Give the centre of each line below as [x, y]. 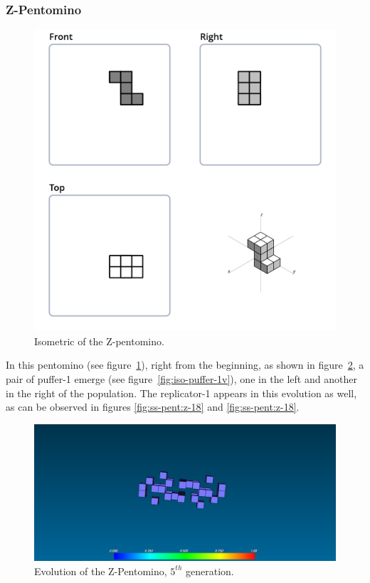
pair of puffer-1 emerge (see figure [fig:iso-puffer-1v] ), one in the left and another [181, 379]
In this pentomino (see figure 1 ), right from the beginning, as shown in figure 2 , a [185, 365]
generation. [210, 571]
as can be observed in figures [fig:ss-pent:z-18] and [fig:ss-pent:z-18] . [153, 407]
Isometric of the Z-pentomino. [99, 341]
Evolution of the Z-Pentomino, [101, 571]
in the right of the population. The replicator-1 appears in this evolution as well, [181, 393]
